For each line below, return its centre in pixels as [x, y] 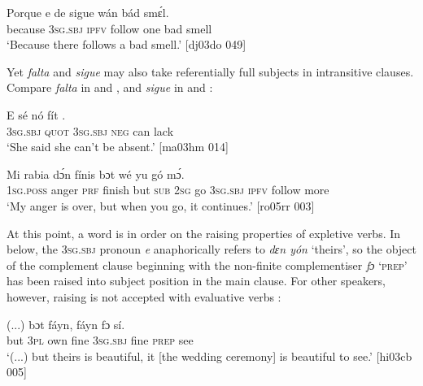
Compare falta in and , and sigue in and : [110, 87]
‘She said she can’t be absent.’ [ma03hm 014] [118, 147]
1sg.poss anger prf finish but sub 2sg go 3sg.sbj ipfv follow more [168, 190]
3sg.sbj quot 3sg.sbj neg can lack [90, 130]
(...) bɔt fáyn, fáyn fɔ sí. [66, 324]
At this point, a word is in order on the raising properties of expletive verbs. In [204, 233]
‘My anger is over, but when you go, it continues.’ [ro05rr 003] [161, 205]
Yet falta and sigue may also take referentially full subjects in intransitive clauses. [210, 71]
